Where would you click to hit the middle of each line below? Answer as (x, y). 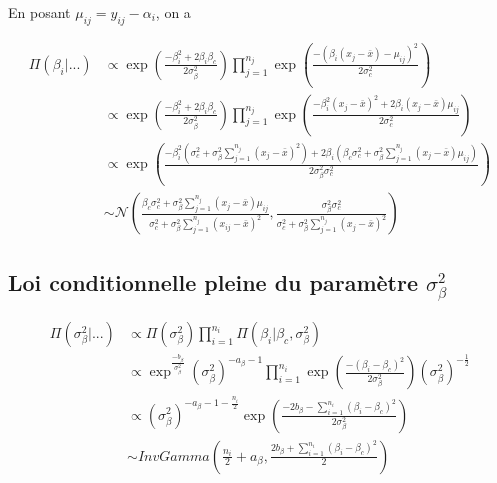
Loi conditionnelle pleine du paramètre (213, 281)
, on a (173, 12)
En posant (39, 12)
